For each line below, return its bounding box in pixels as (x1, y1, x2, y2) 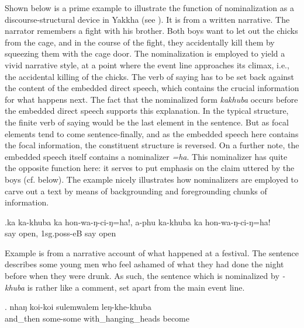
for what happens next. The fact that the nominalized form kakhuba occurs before (5, 93, 298, 105)
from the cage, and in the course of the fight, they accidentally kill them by (5, 36, 275, 48)
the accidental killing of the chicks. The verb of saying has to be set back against (5, 70, 295, 82)
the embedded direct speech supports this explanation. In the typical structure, (5, 104, 289, 117)
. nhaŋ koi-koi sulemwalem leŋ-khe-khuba (5, 301, 152, 313)
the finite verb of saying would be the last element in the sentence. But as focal (5, 116, 289, 128)
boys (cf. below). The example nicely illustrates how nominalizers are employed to (5, 173, 299, 185)
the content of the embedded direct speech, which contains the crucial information (5, 82, 299, 94)
